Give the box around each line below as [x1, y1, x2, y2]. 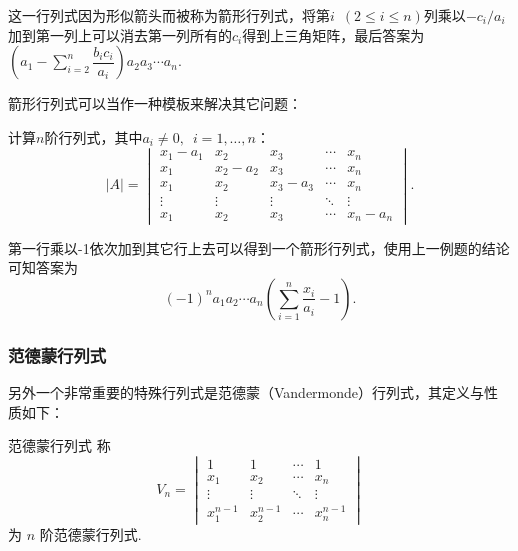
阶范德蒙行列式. [39, 523, 142, 544]
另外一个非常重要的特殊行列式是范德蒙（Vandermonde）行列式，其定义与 [8, 381, 485, 402]
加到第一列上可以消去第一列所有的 [8, 24, 232, 45]
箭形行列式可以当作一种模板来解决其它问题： [8, 93, 302, 114]
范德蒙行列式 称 [8, 435, 111, 456]
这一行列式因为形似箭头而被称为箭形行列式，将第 [8, 5, 330, 25]
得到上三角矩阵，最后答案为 [242, 24, 425, 45]
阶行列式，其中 [44, 126, 143, 147]
